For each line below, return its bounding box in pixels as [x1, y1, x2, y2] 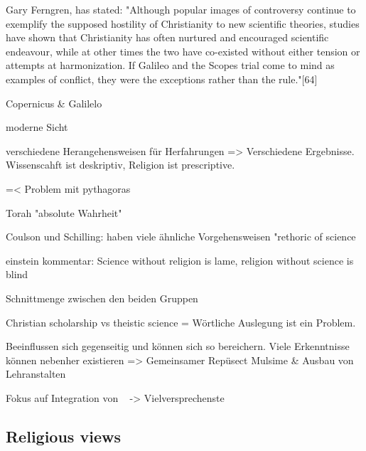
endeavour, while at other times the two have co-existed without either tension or [6, 43, 360, 58]
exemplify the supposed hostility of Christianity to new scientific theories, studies [6, 16, 360, 31]
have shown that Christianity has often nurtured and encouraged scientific [6, 30, 329, 45]
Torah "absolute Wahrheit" [6, 205, 122, 220]
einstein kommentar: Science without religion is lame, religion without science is [6, 253, 354, 267]
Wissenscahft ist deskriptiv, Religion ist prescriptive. [6, 157, 235, 172]
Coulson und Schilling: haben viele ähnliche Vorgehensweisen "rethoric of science [6, 229, 356, 244]
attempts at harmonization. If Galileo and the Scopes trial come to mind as [6, 58, 335, 73]
